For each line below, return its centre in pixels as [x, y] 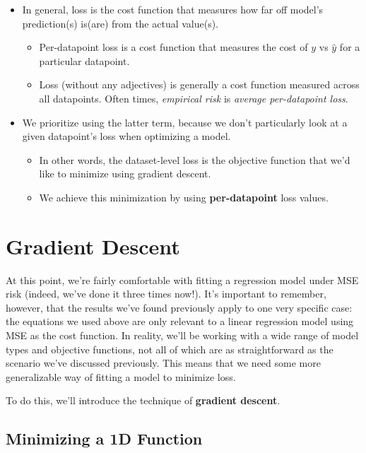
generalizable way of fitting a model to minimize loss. [121, 376]
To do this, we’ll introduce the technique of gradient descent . [143, 400]
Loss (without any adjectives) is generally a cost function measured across [199, 84]
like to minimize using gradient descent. [125, 173]
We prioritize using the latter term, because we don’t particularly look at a [185, 122]
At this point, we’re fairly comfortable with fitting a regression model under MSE [182, 280]
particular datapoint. [84, 60]
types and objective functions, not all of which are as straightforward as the [170, 349]
